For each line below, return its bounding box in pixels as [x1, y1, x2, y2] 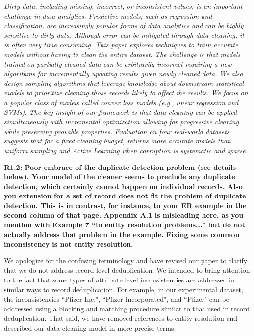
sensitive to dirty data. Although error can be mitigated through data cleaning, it [4, 29, 244, 40]
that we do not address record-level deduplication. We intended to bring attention [4, 265, 250, 275]
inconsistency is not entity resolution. [4, 239, 133, 249]
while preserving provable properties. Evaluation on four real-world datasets [4, 126, 229, 136]
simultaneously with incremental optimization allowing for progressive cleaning [4, 116, 239, 127]
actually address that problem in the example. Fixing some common [4, 229, 240, 239]
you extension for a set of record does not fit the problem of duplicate [4, 191, 246, 201]
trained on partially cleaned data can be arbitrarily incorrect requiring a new [4, 58, 232, 69]
